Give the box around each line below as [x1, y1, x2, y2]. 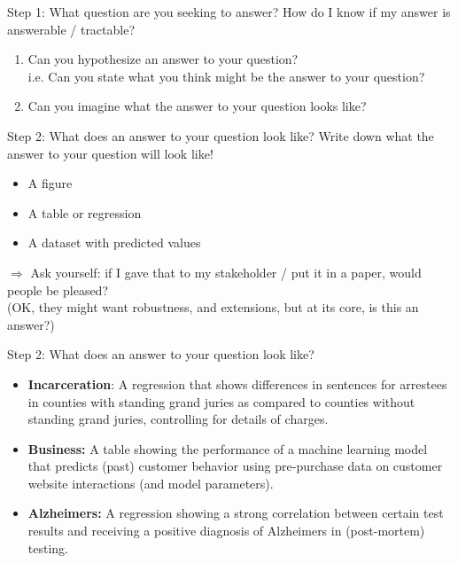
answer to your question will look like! [7, 144, 213, 162]
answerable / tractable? [7, 20, 136, 38]
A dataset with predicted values [27, 233, 201, 252]
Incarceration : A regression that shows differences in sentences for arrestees [27, 374, 447, 393]
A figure [27, 174, 73, 192]
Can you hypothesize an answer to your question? [27, 50, 299, 68]
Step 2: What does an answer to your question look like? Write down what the [7, 126, 434, 145]
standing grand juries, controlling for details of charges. [27, 410, 329, 428]
